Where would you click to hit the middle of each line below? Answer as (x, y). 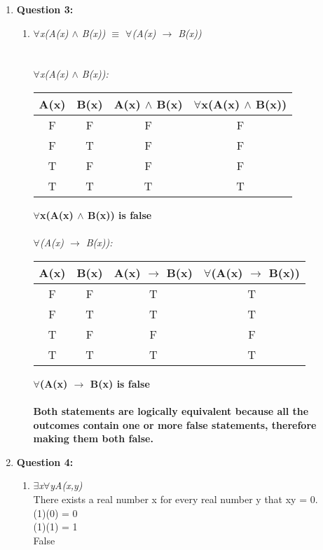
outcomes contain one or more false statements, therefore (175, 424)
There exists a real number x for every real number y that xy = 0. (176, 499)
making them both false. (93, 438)
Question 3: (45, 9)
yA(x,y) (66, 485)
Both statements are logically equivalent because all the (171, 410)
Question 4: (45, 461)
